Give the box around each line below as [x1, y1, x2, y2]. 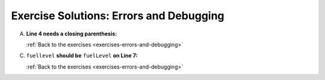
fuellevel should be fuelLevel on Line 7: [26, 52, 138, 60]
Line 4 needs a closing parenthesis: [26, 30, 117, 37]
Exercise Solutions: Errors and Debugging [11, 9, 225, 22]
